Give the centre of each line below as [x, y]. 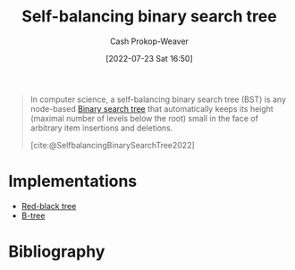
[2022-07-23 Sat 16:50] [149, 58]
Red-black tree [49, 206]
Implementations [73, 181]
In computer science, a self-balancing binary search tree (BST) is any [158, 99]
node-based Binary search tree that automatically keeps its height [152, 108]
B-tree [33, 215]
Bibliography [57, 252]
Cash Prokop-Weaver [149, 41]
